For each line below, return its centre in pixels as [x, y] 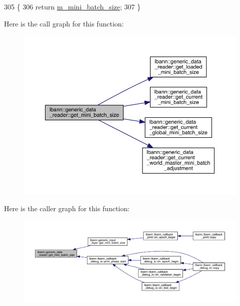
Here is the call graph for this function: [64, 23]
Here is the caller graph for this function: [67, 208]
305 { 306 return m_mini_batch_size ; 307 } [72, 6]
